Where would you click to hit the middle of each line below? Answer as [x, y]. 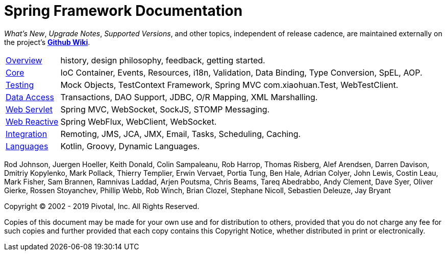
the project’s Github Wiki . [47, 42]
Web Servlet [29, 109]
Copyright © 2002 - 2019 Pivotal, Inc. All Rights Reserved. [102, 206]
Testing [20, 85]
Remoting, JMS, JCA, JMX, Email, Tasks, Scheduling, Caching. [181, 134]
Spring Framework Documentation [123, 11]
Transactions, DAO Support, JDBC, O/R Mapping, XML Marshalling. [189, 97]
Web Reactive [32, 121]
